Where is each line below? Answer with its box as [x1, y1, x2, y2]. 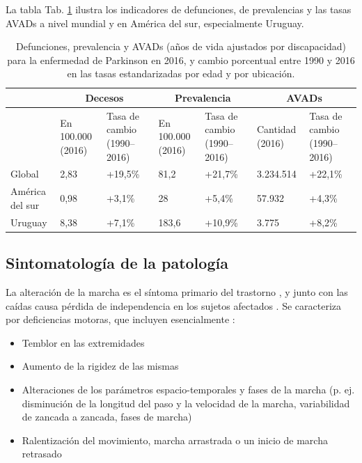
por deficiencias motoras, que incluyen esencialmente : [6, 312, 235, 327]
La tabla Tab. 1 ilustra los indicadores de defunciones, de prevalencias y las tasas [6, 2, 352, 16]
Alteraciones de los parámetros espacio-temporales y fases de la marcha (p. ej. [22, 382, 355, 396]
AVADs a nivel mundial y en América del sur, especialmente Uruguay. [6, 15, 304, 30]
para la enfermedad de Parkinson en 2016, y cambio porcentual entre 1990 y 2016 [7, 52, 355, 67]
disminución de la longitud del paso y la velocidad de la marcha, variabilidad [22, 395, 350, 410]
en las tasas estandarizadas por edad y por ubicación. [67, 66, 295, 81]
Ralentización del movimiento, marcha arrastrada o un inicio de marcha [22, 432, 328, 447]
